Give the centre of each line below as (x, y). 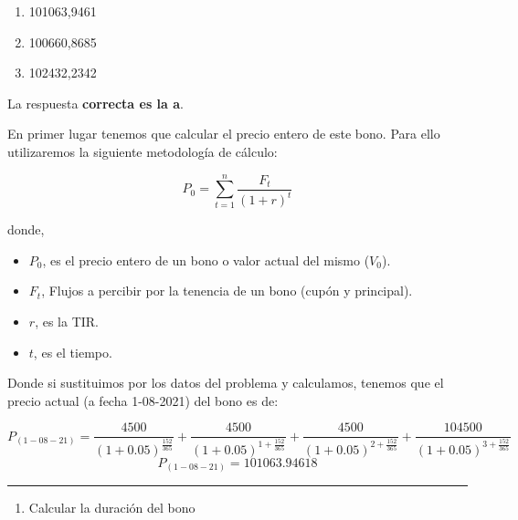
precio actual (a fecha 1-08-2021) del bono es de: (143, 400)
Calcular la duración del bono (112, 508)
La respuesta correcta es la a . (95, 103)
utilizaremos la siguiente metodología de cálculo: (143, 151)
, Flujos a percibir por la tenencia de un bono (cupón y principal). (227, 291)
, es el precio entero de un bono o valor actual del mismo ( (206, 260)
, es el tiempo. (73, 352)
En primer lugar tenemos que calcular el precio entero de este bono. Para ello (224, 134)
